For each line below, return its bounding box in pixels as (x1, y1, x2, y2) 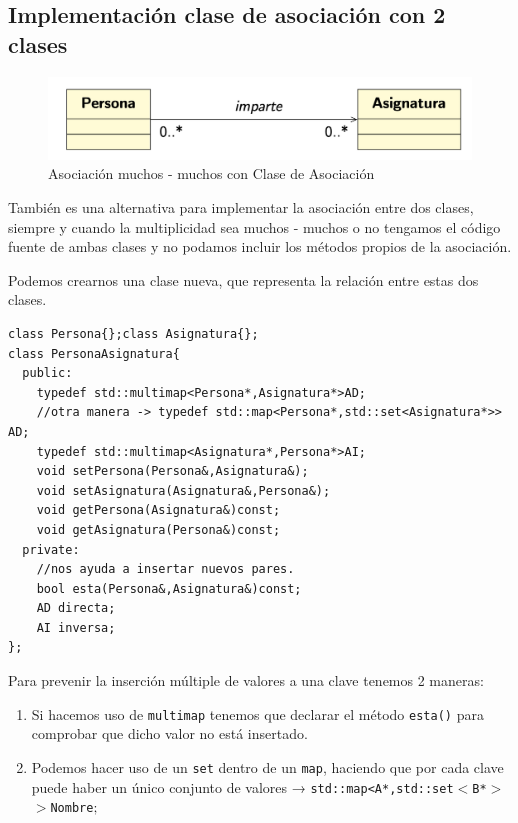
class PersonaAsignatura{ (8, 346, 180, 361)
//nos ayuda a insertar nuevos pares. (36, 562, 295, 577)
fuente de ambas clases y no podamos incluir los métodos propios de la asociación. (8, 236, 512, 257)
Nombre (50, 801, 94, 816)
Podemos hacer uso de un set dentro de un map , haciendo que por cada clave (31, 756, 504, 777)
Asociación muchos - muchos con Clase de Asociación (48, 163, 375, 184)
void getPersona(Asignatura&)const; (36, 503, 281, 518)
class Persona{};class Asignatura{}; (8, 326, 259, 341)
